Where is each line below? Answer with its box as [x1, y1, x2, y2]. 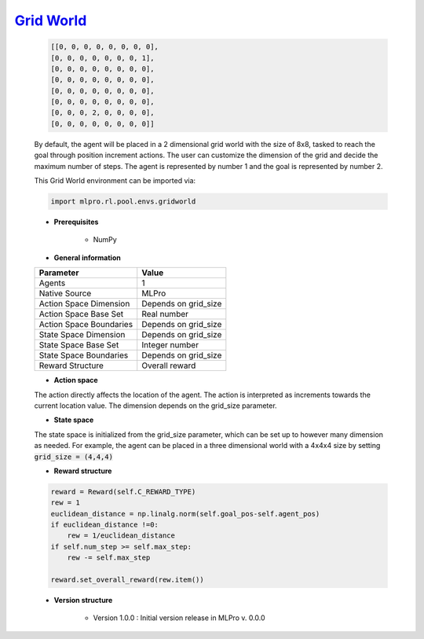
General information [53, 252, 121, 263]
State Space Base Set [38, 340, 119, 351]
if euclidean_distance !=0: [50, 520, 159, 530]
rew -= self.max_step [67, 553, 151, 562]
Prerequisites [53, 217, 99, 226]
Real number [141, 309, 188, 320]
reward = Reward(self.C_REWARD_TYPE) [50, 487, 196, 496]
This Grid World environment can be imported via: [34, 176, 196, 185]
